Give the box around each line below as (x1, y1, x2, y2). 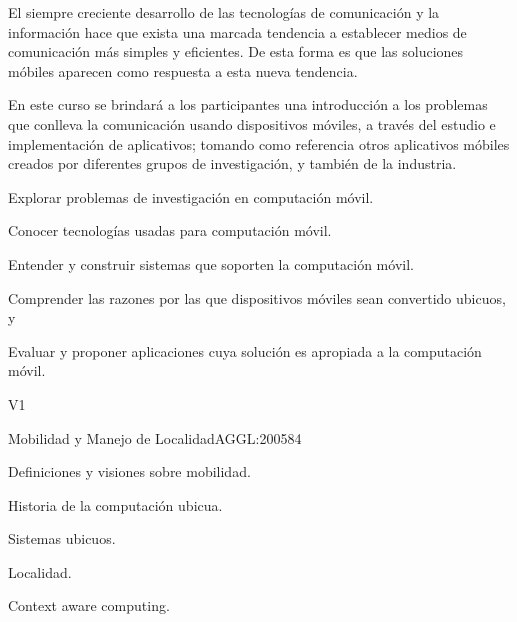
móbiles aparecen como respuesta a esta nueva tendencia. (8, 60, 358, 81)
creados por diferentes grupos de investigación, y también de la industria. (8, 153, 457, 174)
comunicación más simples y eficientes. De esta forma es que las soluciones (8, 41, 464, 62)
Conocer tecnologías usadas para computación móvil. (8, 220, 332, 241)
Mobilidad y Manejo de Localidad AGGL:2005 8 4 (8, 427, 302, 448)
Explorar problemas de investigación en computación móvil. (8, 186, 374, 207)
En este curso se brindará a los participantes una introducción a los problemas (8, 94, 488, 115)
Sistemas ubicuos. (8, 528, 116, 549)
